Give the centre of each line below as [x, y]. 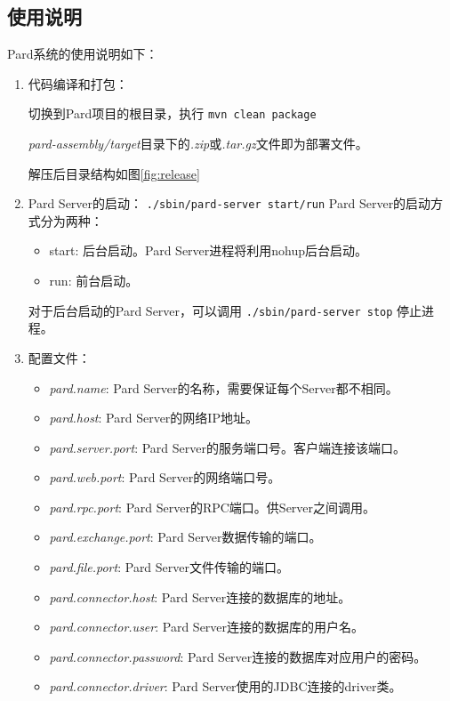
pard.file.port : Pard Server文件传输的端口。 [169, 567]
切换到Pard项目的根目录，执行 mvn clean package [172, 113]
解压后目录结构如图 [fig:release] [114, 173]
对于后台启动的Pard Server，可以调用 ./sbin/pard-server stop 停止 [225, 310]
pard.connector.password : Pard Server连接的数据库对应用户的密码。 [238, 656]
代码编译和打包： [78, 83]
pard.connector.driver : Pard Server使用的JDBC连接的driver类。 [225, 686]
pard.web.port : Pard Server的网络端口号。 [165, 477]
